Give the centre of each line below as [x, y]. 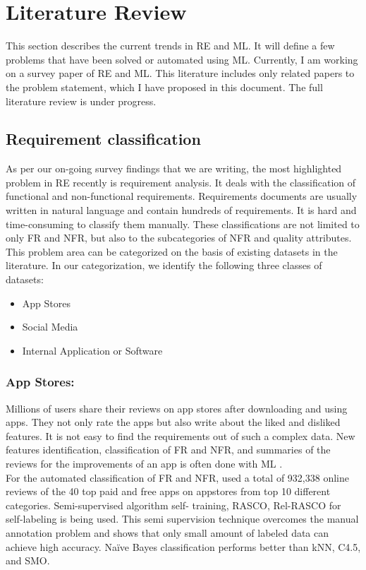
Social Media [50, 327]
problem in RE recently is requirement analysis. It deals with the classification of [181, 182]
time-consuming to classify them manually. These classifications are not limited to [183, 224]
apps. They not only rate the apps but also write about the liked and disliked [173, 422]
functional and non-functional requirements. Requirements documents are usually [182, 196]
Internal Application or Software [92, 350]
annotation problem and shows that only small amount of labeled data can [167, 532]
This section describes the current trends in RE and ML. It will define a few [170, 46]
